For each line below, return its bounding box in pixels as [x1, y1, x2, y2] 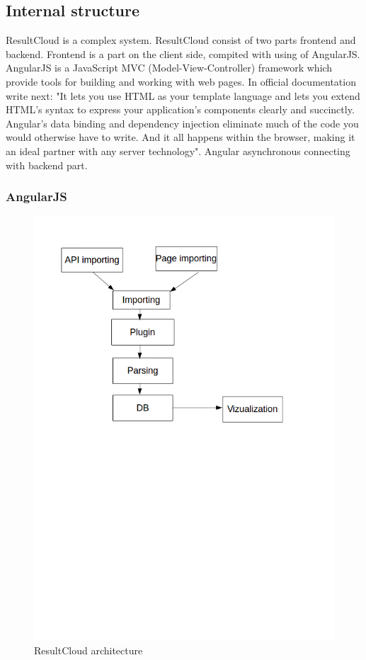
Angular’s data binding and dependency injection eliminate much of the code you [6, 115, 359, 130]
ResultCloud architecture [34, 643, 143, 658]
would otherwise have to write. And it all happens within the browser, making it [6, 130, 355, 144]
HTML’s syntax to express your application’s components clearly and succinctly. [6, 102, 355, 117]
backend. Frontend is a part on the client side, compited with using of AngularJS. [6, 46, 360, 61]
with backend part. [6, 157, 88, 172]
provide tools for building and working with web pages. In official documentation [6, 74, 356, 89]
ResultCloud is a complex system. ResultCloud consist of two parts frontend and [6, 33, 356, 47]
